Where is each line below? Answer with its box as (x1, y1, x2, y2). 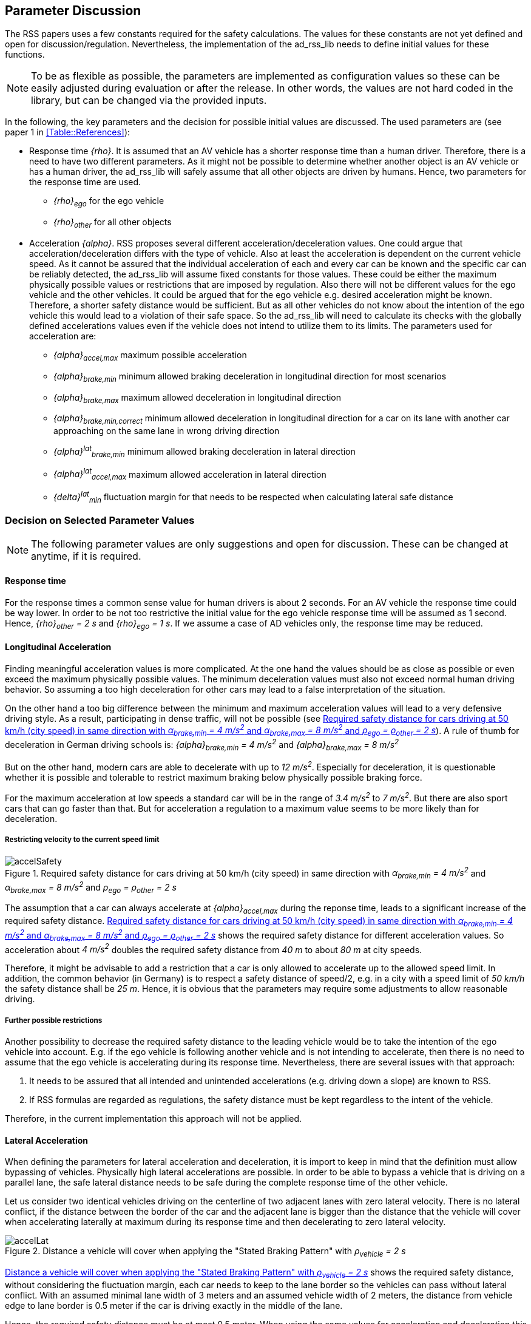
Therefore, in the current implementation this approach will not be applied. (5, 1113, 302, 1124)
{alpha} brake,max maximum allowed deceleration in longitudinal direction (53, 392, 342, 405)
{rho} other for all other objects (53, 217, 172, 230)
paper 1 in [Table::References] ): (5, 127, 130, 138)
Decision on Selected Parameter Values (5, 514, 195, 526)
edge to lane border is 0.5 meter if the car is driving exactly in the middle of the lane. (5, 1300, 343, 1311)
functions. (5, 49, 45, 60)
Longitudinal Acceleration (5, 641, 112, 652)
